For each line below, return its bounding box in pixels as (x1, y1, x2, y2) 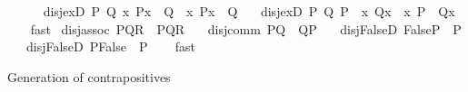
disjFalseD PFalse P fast (25, 37, 196, 56)
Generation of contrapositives (7, 67, 171, 86)
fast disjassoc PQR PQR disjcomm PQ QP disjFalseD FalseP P (30, 19, 462, 38)
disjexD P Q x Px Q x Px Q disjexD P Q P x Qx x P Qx (43, 2, 455, 20)
